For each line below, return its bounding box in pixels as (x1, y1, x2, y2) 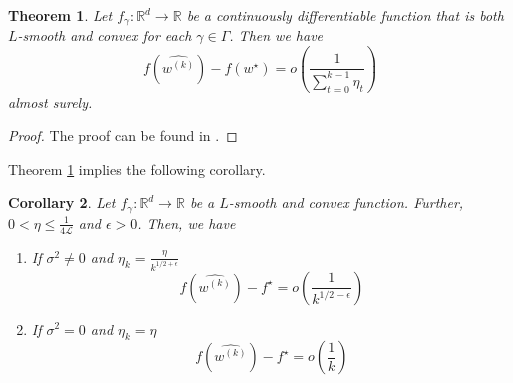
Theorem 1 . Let (8, 5, 113, 25)
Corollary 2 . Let (8, 192, 116, 213)
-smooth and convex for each (17, 25, 192, 46)
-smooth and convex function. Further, (228, 192, 464, 213)
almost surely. (8, 91, 93, 112)
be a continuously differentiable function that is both (186, 5, 504, 25)
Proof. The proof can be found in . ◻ (8, 125, 238, 146)
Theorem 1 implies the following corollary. (8, 158, 266, 179)
